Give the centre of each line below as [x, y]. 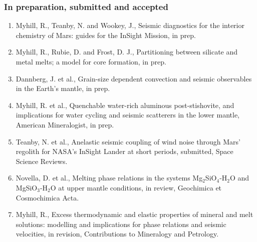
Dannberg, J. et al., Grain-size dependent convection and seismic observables [134, 78]
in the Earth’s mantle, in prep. [63, 88]
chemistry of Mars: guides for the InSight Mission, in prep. [106, 35]
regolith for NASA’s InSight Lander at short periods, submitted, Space [124, 151]
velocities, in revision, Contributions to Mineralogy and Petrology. [117, 234]
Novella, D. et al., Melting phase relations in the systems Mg [109, 178]
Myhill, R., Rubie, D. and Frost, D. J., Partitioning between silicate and [127, 52]
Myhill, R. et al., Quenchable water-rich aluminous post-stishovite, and [125, 105]
